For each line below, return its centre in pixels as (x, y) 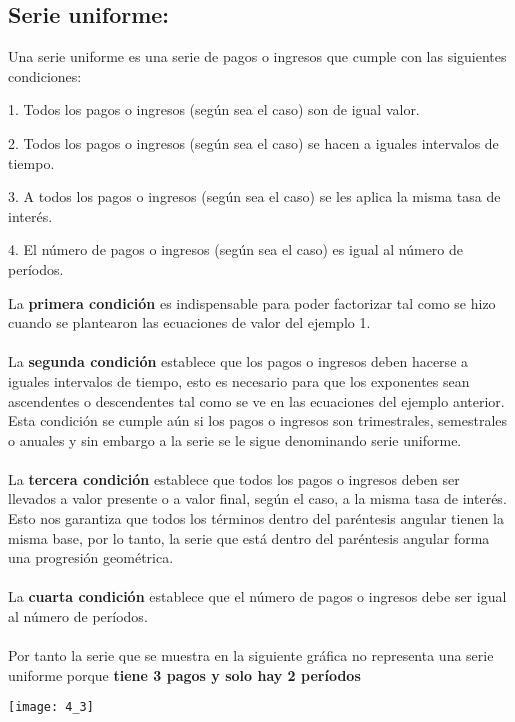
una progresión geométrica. (91, 557)
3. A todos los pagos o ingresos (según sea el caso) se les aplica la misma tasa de (254, 196)
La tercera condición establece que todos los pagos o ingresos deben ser (234, 478)
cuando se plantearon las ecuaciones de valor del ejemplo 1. (189, 322)
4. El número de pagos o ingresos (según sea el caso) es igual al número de (235, 249)
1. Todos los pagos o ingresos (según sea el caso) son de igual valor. (214, 109)
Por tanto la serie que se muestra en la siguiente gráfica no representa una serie (251, 655)
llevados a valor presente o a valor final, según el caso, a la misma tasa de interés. (257, 498)
